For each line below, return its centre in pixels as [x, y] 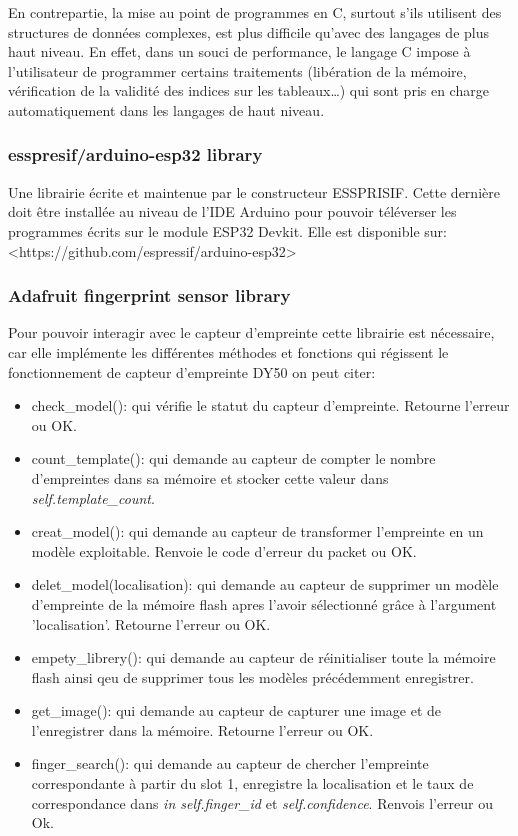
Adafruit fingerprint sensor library [149, 295]
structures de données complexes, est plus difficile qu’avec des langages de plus [248, 31]
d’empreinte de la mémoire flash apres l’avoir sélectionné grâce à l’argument [264, 603]
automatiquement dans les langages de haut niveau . [166, 109]
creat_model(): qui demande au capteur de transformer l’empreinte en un [257, 531]
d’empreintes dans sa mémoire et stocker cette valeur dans [210, 477]
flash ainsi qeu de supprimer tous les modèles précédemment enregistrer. [252, 676]
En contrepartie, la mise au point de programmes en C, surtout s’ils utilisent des [255, 12]
